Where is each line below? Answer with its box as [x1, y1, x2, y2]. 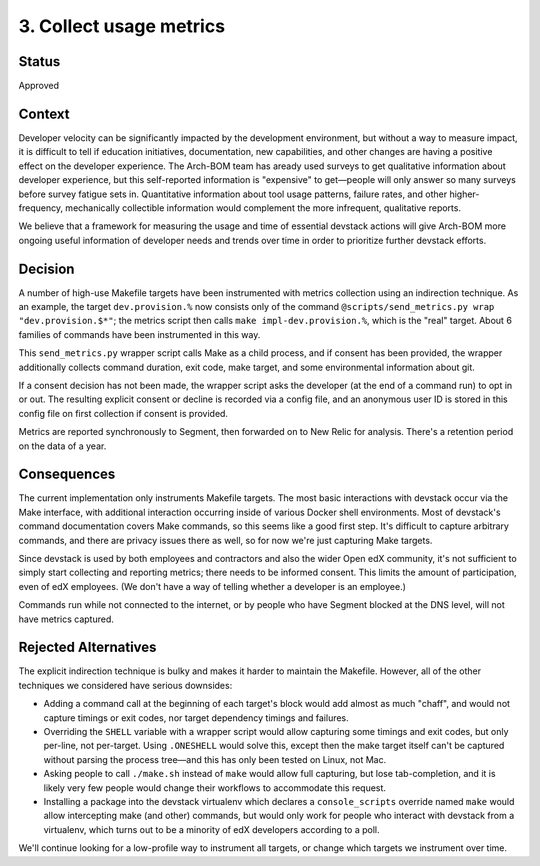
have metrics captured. [18, 613, 114, 625]
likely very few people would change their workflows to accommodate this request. [43, 781, 387, 794]
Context [18, 105, 70, 122]
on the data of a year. [18, 440, 107, 452]
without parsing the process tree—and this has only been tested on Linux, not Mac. [43, 753, 387, 765]
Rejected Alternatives [18, 639, 157, 656]
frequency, [18, 201, 64, 214]
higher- [449, 188, 480, 200]
